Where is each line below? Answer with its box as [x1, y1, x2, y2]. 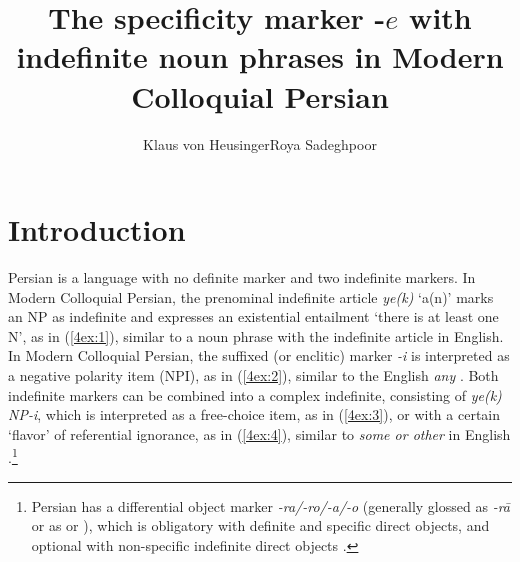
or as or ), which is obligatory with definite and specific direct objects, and [31, 515, 490, 536]
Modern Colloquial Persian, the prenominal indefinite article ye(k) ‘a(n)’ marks [8, 286, 494, 307]
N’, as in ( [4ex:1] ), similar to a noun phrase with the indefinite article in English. [8, 325, 504, 346]
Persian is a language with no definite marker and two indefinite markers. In [8, 267, 476, 288]
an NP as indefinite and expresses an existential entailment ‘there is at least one [8, 306, 499, 327]
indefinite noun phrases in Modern [16, 36, 504, 77]
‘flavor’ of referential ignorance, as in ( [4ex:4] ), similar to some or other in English [8, 423, 511, 444]
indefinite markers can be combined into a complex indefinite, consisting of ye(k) [8, 384, 502, 405]
